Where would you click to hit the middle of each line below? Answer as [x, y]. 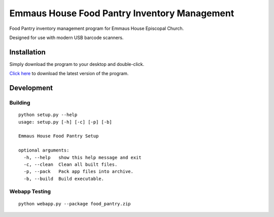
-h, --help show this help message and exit [82, 157]
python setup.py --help [48, 115]
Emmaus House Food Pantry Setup [59, 136]
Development [31, 88]
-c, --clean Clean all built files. [71, 164]
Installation [27, 52]
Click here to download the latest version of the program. [69, 74]
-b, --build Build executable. [64, 178]
